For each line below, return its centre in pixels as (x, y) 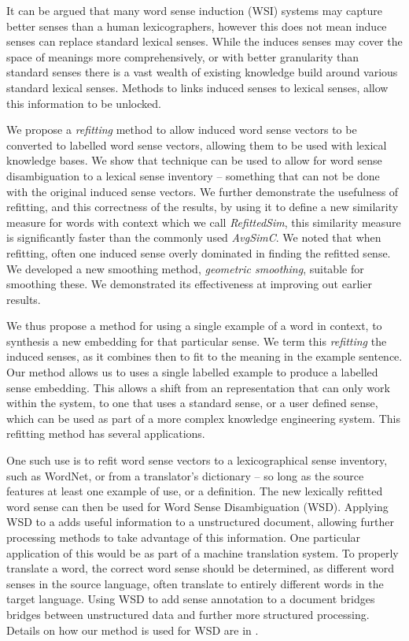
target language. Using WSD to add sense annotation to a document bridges (191, 599)
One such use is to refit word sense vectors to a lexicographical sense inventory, (197, 460)
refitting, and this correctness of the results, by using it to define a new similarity (203, 207)
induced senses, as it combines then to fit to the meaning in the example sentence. (204, 356)
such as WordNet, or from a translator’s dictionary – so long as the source (185, 475)
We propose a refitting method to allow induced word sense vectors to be (182, 130)
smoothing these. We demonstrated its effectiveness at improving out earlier (189, 284)
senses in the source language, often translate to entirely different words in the (195, 583)
